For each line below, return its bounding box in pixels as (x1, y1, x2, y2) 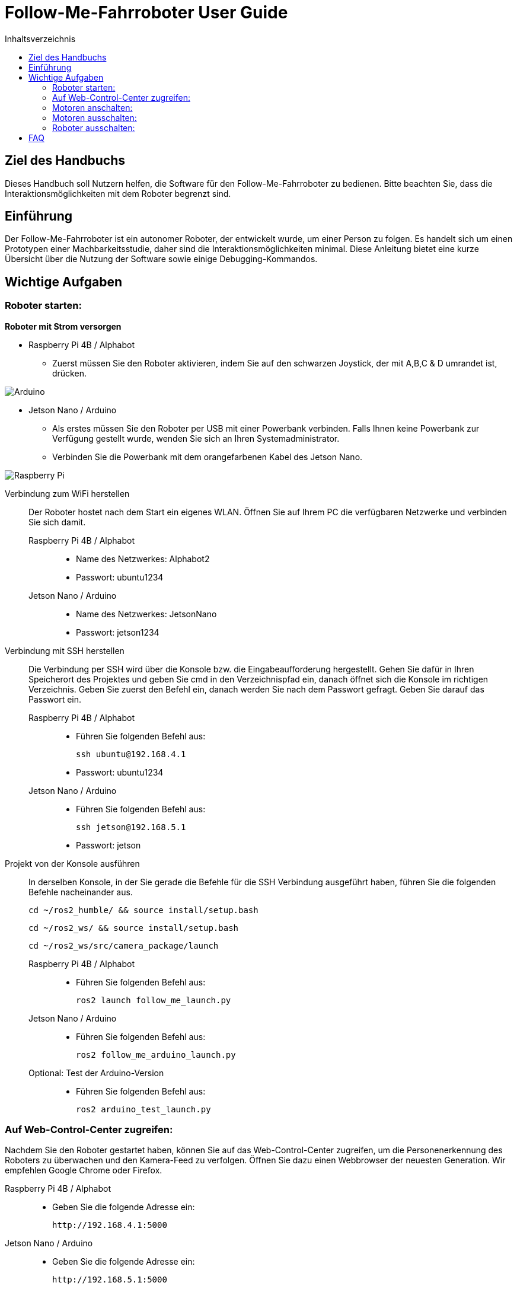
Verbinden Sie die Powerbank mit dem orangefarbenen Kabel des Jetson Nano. (52, 451, 363, 462)
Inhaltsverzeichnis (5, 33, 76, 44)
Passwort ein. (28, 694, 82, 704)
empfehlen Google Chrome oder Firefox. (5, 1165, 162, 1176)
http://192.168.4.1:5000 (52, 1220, 167, 1230)
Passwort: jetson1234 (76, 627, 159, 637)
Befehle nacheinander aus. (28, 886, 133, 897)
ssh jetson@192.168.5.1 (76, 822, 186, 832)
